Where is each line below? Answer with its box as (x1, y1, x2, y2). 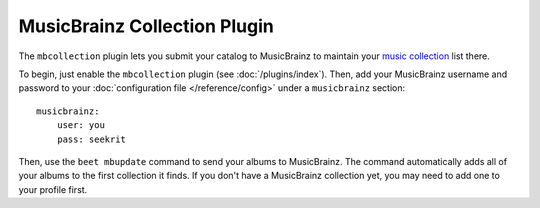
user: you (56, 120, 105, 131)
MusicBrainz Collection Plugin (18, 15, 274, 37)
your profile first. (18, 183, 88, 195)
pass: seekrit (56, 133, 127, 145)
